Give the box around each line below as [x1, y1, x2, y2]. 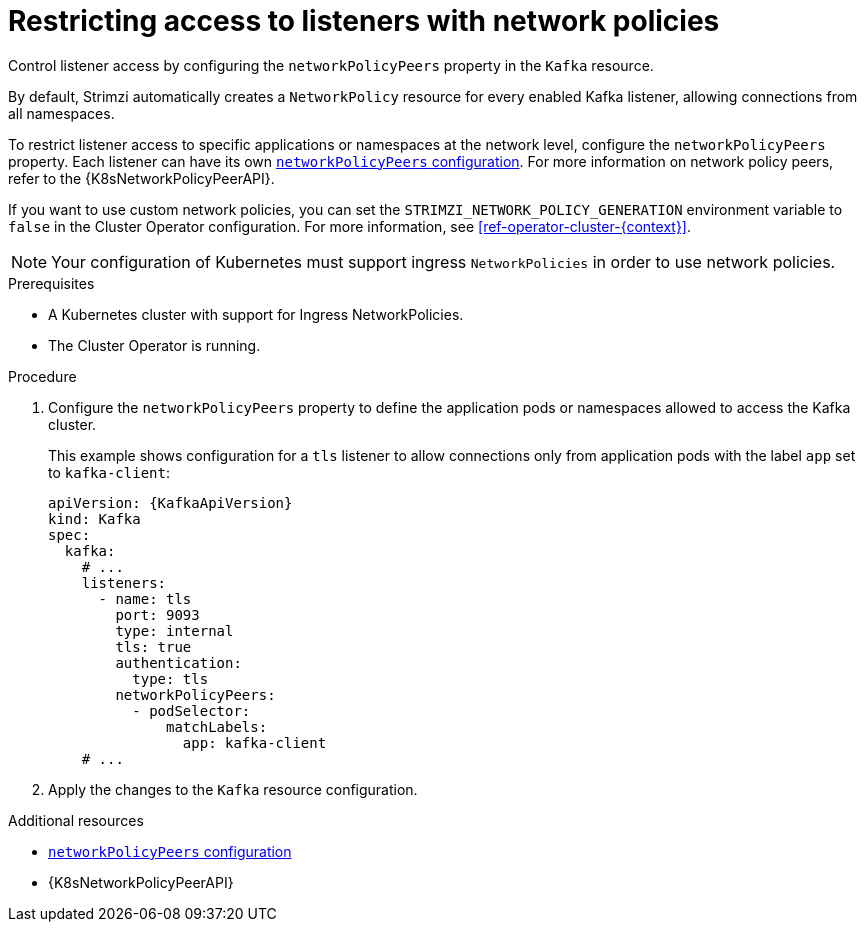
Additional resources [8, 811, 144, 829]
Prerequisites [8, 274, 95, 292]
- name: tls [98, 590, 192, 607]
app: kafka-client [182, 734, 327, 751]
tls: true [115, 638, 192, 655]
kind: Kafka [48, 510, 141, 527]
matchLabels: [166, 718, 268, 735]
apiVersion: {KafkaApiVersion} [48, 494, 293, 511]
